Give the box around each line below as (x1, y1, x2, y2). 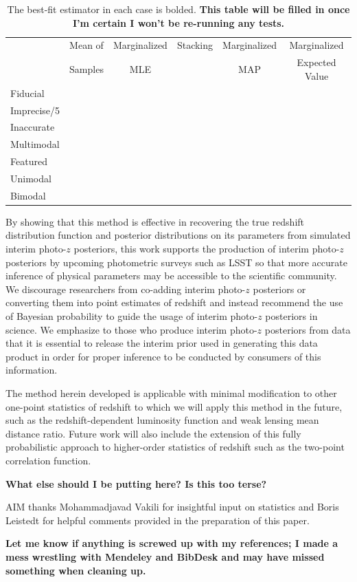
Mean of (69, 38, 104, 52)
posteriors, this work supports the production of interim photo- (73, 241, 340, 256)
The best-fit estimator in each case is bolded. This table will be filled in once (7, 2, 350, 16)
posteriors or (253, 281, 306, 296)
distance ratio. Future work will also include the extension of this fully (5, 426, 301, 440)
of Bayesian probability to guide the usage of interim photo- (5, 309, 258, 323)
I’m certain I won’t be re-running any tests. (72, 15, 285, 30)
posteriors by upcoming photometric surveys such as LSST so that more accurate (5, 255, 347, 269)
